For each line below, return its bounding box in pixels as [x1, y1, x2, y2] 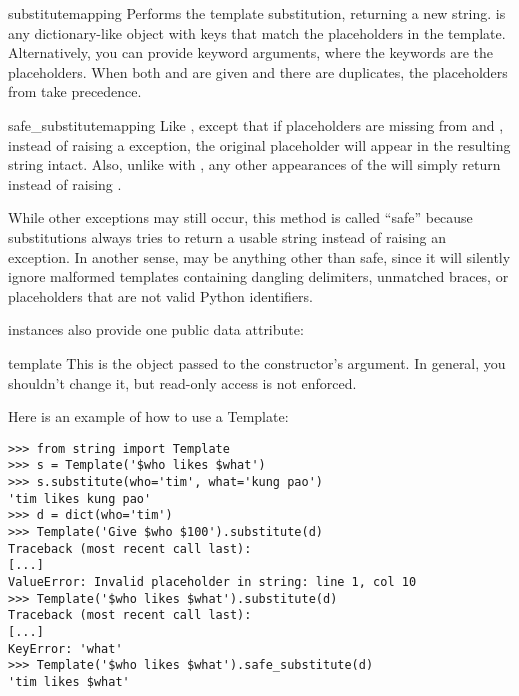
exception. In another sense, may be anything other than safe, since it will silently [8, 246, 511, 267]
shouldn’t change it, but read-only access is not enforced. [8, 372, 357, 393]
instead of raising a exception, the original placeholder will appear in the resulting [8, 134, 511, 155]
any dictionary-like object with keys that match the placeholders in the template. [8, 22, 506, 43]
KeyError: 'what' [8, 641, 123, 656]
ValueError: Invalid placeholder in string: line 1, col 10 [8, 574, 417, 589]
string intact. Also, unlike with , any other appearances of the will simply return [8, 154, 501, 175]
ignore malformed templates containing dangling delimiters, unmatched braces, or [8, 266, 509, 287]
